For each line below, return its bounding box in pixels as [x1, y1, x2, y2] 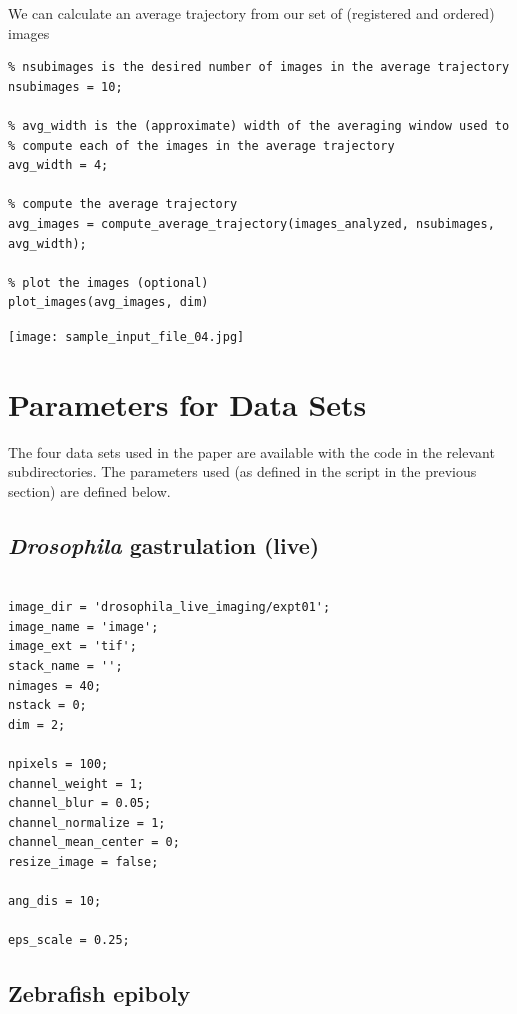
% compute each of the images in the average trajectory [8, 138, 395, 153]
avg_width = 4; [8, 158, 109, 173]
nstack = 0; [8, 698, 87, 713]
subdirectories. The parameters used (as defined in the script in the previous [8, 461, 477, 482]
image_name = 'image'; [8, 619, 159, 634]
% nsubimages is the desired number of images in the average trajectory [8, 60, 510, 75]
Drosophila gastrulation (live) [8, 529, 320, 560]
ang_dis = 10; [8, 894, 102, 909]
